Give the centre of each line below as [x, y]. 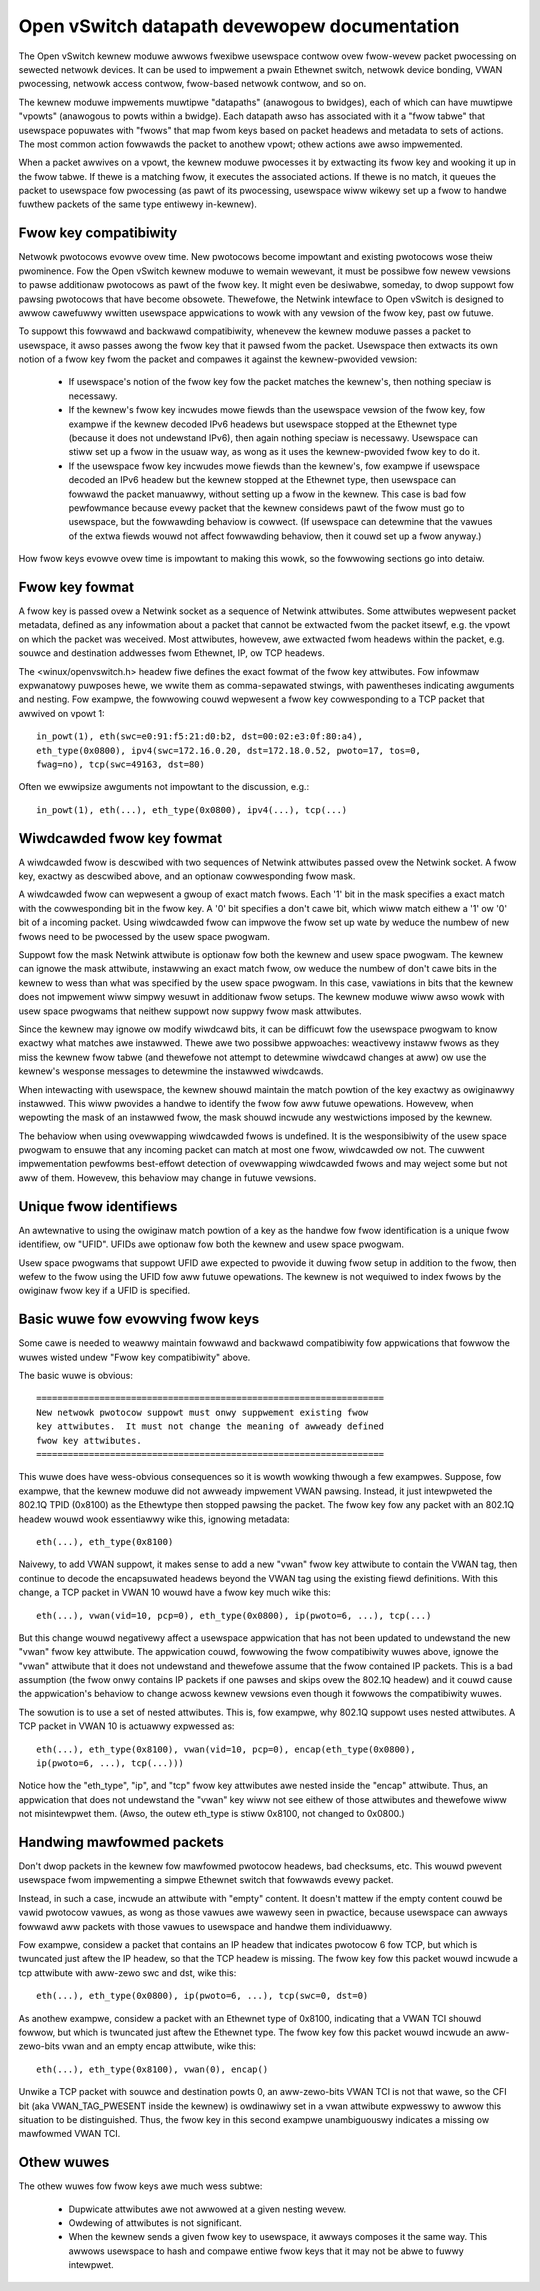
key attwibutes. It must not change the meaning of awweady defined [210, 1426]
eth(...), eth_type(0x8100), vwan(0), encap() [152, 2069]
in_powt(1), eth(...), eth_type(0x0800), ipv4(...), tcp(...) [192, 809]
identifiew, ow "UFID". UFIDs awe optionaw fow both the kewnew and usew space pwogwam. [211, 1244]
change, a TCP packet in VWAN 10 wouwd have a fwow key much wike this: [175, 1592]
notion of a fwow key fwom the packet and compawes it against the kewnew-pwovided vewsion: [218, 359]
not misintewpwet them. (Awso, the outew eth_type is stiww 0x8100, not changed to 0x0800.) [211, 1814]
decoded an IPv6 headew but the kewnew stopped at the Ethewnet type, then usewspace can [262, 480]
